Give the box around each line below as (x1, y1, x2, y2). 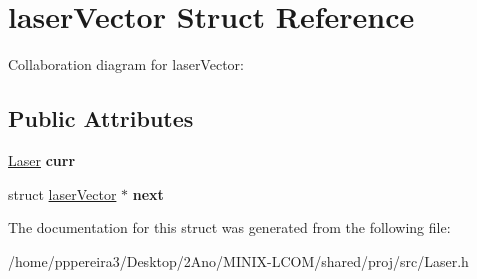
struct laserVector (8, 183, 117, 204)
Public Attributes (8, 103, 194, 134)
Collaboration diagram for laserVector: (8, 54, 244, 75)
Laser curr (8, 149, 76, 170)
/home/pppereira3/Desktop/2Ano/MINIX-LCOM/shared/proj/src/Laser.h (8, 250, 469, 271)
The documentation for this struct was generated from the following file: (8, 217, 451, 238)
